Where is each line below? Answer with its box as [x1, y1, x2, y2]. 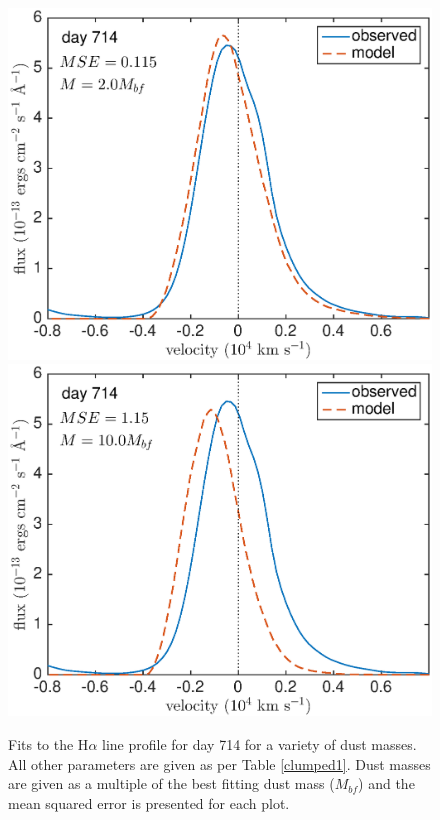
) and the [358, 773, 415, 794]
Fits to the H [8, 733, 89, 754]
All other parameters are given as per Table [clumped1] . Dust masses [8, 753, 431, 774]
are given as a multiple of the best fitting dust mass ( [8, 773, 335, 794]
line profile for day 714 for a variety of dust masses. [102, 733, 417, 754]
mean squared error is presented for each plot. [8, 792, 290, 813]
